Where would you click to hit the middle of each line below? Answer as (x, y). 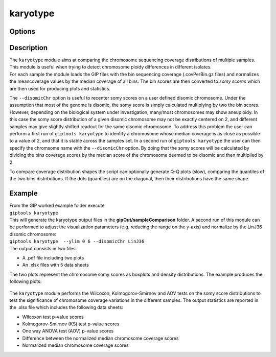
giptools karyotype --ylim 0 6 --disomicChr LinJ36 (77, 242)
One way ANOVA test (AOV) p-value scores (68, 331)
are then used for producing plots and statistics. (60, 88)
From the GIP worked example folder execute (57, 206)
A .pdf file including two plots (53, 257)
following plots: (26, 281)
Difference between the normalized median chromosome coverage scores (100, 338)
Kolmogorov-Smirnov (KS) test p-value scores (71, 324)
